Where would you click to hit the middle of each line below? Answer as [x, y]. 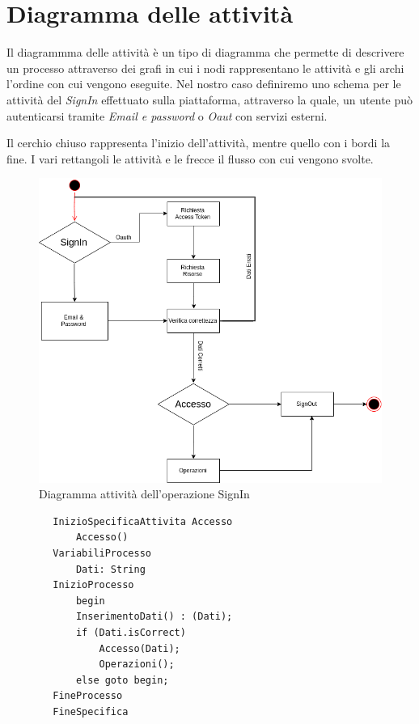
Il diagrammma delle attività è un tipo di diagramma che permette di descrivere [205, 52]
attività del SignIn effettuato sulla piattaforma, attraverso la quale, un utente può [210, 99]
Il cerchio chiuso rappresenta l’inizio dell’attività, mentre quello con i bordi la [199, 143]
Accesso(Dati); [140, 648]
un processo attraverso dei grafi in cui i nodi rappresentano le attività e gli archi [205, 68]
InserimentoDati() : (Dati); [154, 617]
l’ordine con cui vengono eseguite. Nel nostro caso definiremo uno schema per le [204, 84]
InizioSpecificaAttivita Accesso [143, 521]
